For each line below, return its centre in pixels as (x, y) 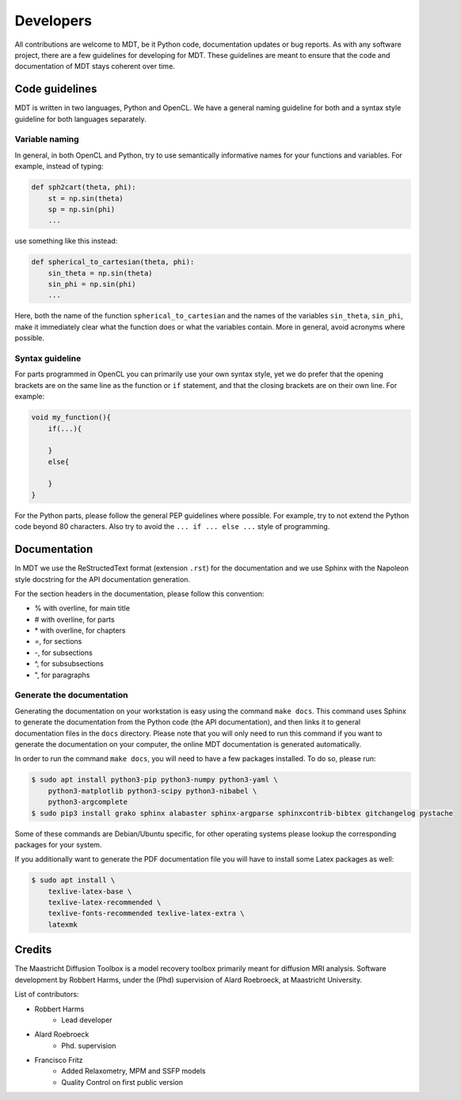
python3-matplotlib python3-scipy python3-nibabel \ (152, 791)
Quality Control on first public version (122, 1082)
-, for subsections (63, 653)
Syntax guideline (48, 358)
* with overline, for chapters (80, 630)
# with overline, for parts (74, 619)
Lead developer (87, 1020)
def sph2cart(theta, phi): (84, 187)
